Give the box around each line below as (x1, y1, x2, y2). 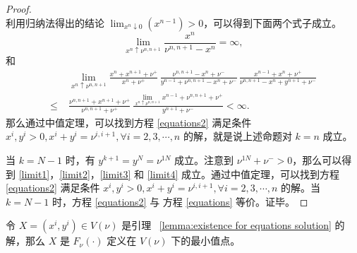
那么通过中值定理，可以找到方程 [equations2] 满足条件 (6, 114, 252, 129)
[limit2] (59, 166, 90, 181)
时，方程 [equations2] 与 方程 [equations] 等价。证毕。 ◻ (52, 194, 308, 208)
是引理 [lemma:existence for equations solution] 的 (121, 218, 345, 233)
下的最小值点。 (171, 233, 241, 248)
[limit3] (99, 166, 131, 181)
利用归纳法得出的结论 (6, 15, 104, 30)
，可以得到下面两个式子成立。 (203, 15, 342, 30)
